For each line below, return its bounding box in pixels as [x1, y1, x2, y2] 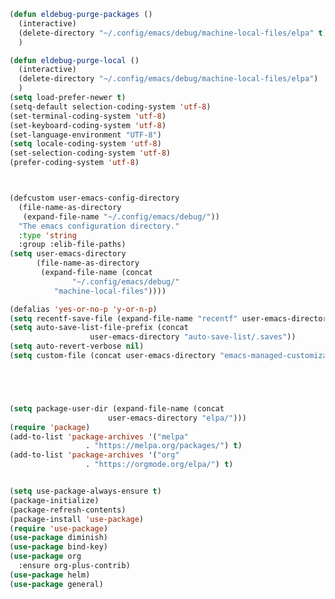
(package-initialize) [9, 495, 100, 505]
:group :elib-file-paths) [18, 240, 127, 250]
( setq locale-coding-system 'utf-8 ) [9, 139, 162, 149]
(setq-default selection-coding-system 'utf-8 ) [9, 101, 212, 112]
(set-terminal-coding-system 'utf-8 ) [9, 111, 167, 121]
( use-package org [9, 551, 82, 562]
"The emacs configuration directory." [18, 221, 181, 231]
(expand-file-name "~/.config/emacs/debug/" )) [22, 211, 221, 222]
